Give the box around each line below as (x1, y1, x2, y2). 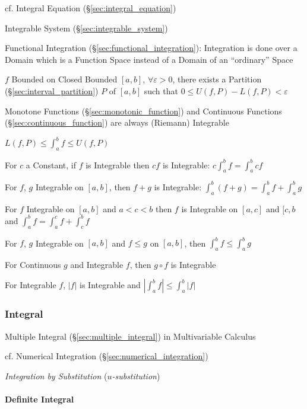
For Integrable (5, 279, 56, 291)
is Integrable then (86, 158, 150, 171)
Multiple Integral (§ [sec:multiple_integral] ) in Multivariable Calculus (5, 330, 256, 342)
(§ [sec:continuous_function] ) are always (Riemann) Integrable (5, 116, 229, 129)
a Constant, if (26, 158, 76, 171)
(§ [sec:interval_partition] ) (5, 84, 99, 97)
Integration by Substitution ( (5, 369, 107, 382)
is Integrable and (80, 279, 141, 291)
